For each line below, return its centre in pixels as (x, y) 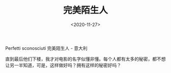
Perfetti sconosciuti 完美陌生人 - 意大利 (46, 48)
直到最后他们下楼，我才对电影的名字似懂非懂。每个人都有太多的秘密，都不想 (85, 59)
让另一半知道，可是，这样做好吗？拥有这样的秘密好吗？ (63, 65)
